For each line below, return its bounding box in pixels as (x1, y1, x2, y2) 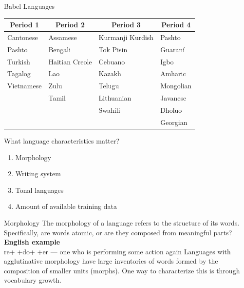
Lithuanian (98, 93, 131, 103)
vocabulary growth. (4, 275, 61, 285)
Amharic (160, 68, 186, 79)
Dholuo (160, 105, 182, 115)
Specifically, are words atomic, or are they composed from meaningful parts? (4, 227, 232, 237)
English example (4, 237, 60, 247)
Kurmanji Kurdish (98, 32, 154, 42)
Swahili (98, 105, 120, 115)
